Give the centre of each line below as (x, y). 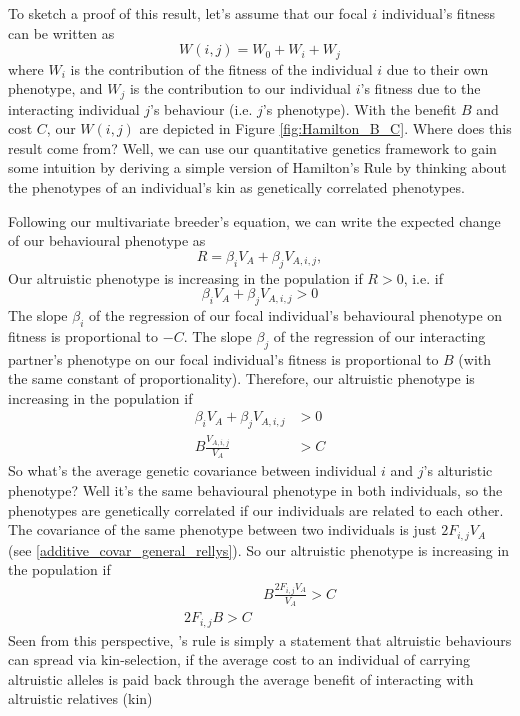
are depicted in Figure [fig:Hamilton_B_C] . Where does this (325, 128)
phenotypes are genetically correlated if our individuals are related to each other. (256, 509)
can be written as (61, 32)
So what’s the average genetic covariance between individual (192, 470)
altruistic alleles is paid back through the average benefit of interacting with (241, 678)
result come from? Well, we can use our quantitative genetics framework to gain (252, 147)
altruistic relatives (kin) (80, 698)
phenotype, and (55, 88)
